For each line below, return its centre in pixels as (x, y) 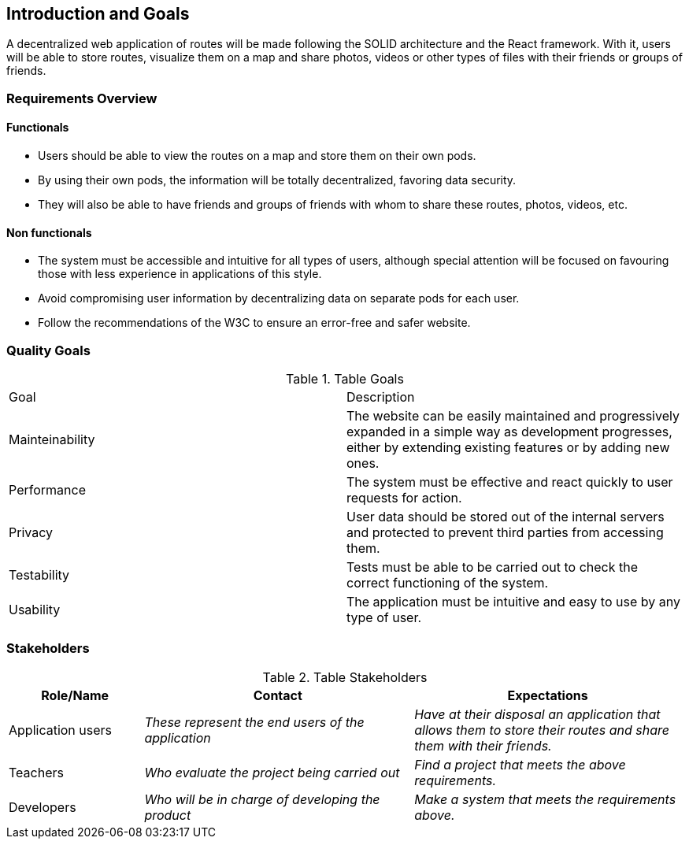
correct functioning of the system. (448, 582)
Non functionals (49, 232)
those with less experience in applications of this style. (180, 274)
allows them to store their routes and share (542, 730)
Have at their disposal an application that (537, 714)
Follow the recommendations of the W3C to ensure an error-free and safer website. (254, 323)
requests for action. (404, 497)
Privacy (31, 532)
